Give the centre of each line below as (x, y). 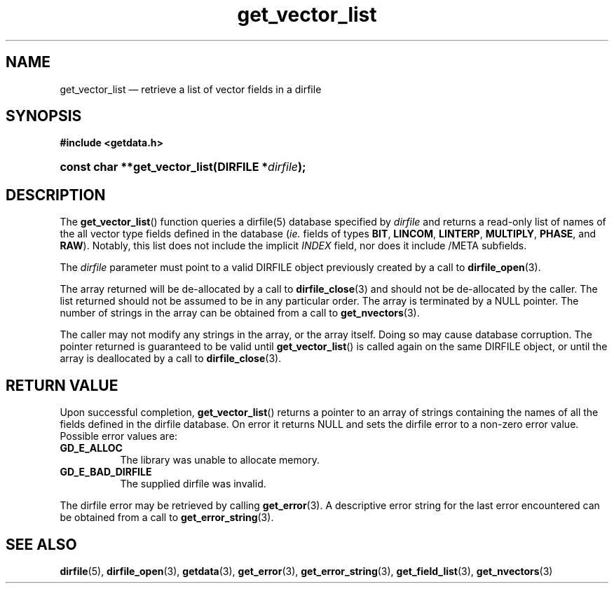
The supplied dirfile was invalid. (193, 484)
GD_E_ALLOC (91, 448)
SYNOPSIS (44, 116)
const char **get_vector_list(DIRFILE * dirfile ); (183, 167)
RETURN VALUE (62, 385)
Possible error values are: (119, 436)
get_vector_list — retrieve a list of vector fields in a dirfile (191, 89)
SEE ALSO (41, 544)
